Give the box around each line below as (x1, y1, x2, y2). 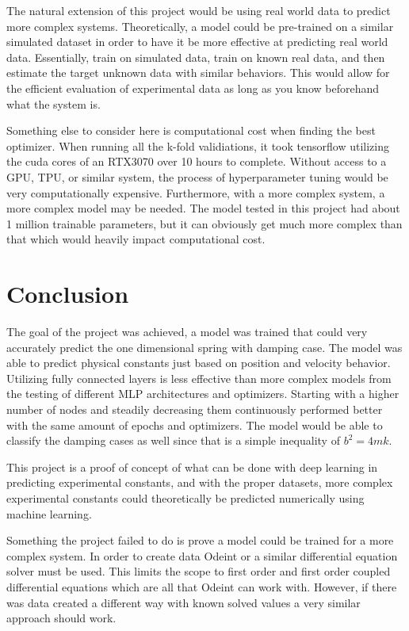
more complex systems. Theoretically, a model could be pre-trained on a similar (6, 17, 394, 34)
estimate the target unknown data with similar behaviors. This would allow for (6, 64, 390, 81)
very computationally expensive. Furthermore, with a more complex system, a (6, 184, 385, 201)
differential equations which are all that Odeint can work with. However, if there (6, 578, 397, 595)
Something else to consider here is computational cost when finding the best (6, 122, 376, 139)
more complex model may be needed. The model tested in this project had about (6, 200, 400, 216)
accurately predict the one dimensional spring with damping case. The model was (6, 338, 403, 355)
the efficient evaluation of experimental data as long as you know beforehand (6, 79, 380, 96)
